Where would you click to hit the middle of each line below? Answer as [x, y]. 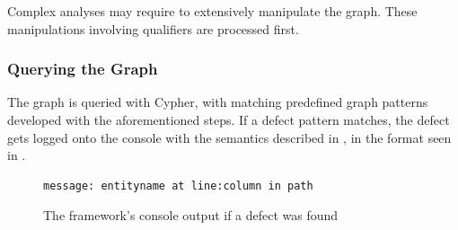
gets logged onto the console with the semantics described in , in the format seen [229, 137]
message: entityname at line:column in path [178, 186]
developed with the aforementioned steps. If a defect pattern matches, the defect [229, 119]
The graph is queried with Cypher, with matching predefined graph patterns [218, 102]
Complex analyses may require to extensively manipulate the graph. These [212, 11]
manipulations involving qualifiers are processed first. [153, 28]
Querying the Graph [83, 69]
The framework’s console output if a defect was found [191, 215]
